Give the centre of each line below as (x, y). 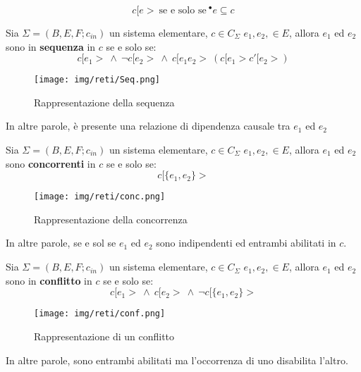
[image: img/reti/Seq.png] (97, 80)
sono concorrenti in (51, 163)
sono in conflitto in (49, 280)
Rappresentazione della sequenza (104, 102)
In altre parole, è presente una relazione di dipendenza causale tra (148, 126)
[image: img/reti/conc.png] (100, 197)
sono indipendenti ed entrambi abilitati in (246, 243)
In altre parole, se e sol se (61, 243)
